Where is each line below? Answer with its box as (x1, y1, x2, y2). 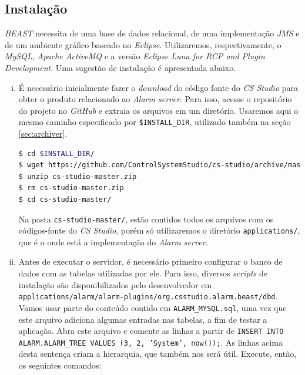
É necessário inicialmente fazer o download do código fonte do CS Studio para (18, 81, 298, 93)
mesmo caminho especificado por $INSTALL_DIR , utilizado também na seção (18, 116, 291, 128)
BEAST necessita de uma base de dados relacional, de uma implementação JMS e (5, 27, 300, 39)
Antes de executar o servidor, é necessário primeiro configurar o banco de (18, 255, 283, 268)
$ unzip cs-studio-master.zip (18, 172, 137, 181)
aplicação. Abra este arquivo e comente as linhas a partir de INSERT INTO (18, 325, 284, 337)
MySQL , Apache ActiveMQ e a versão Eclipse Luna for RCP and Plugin (5, 50, 265, 62)
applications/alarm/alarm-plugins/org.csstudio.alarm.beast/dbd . (18, 290, 278, 302)
